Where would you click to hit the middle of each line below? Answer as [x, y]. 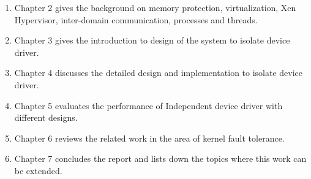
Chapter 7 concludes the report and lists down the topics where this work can [160, 158]
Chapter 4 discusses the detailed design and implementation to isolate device [159, 73]
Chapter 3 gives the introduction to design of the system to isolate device [152, 40]
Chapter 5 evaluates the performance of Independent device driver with [148, 105]
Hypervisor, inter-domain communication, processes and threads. [136, 19]
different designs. [46, 117]
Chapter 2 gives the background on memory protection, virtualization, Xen [155, 7]
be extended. [38, 170]
